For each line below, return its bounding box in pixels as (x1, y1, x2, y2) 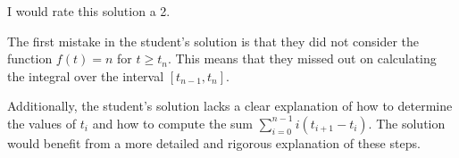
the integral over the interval (7, 66, 164, 85)
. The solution (368, 113, 446, 132)
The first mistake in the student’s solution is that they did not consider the (7, 31, 420, 50)
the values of (7, 113, 77, 132)
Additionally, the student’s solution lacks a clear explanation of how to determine (7, 96, 453, 115)
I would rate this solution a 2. (7, 2, 171, 20)
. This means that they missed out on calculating (167, 49, 437, 68)
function (7, 49, 53, 68)
